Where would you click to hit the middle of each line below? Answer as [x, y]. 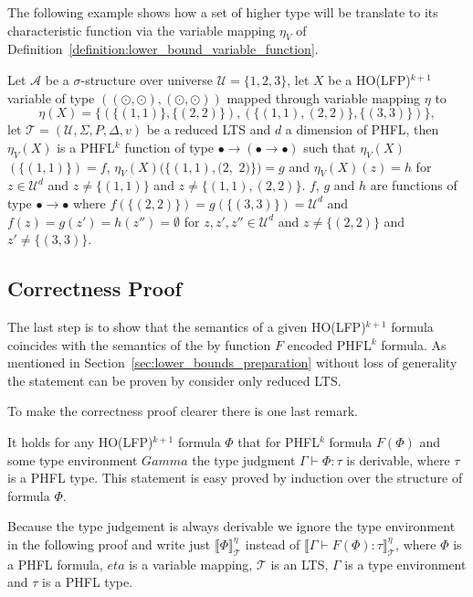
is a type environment [405, 564]
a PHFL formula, [55, 564]
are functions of [414, 185]
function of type [169, 147]
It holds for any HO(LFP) [80, 441]
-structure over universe [147, 79]
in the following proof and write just [109, 544]
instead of [273, 544]
